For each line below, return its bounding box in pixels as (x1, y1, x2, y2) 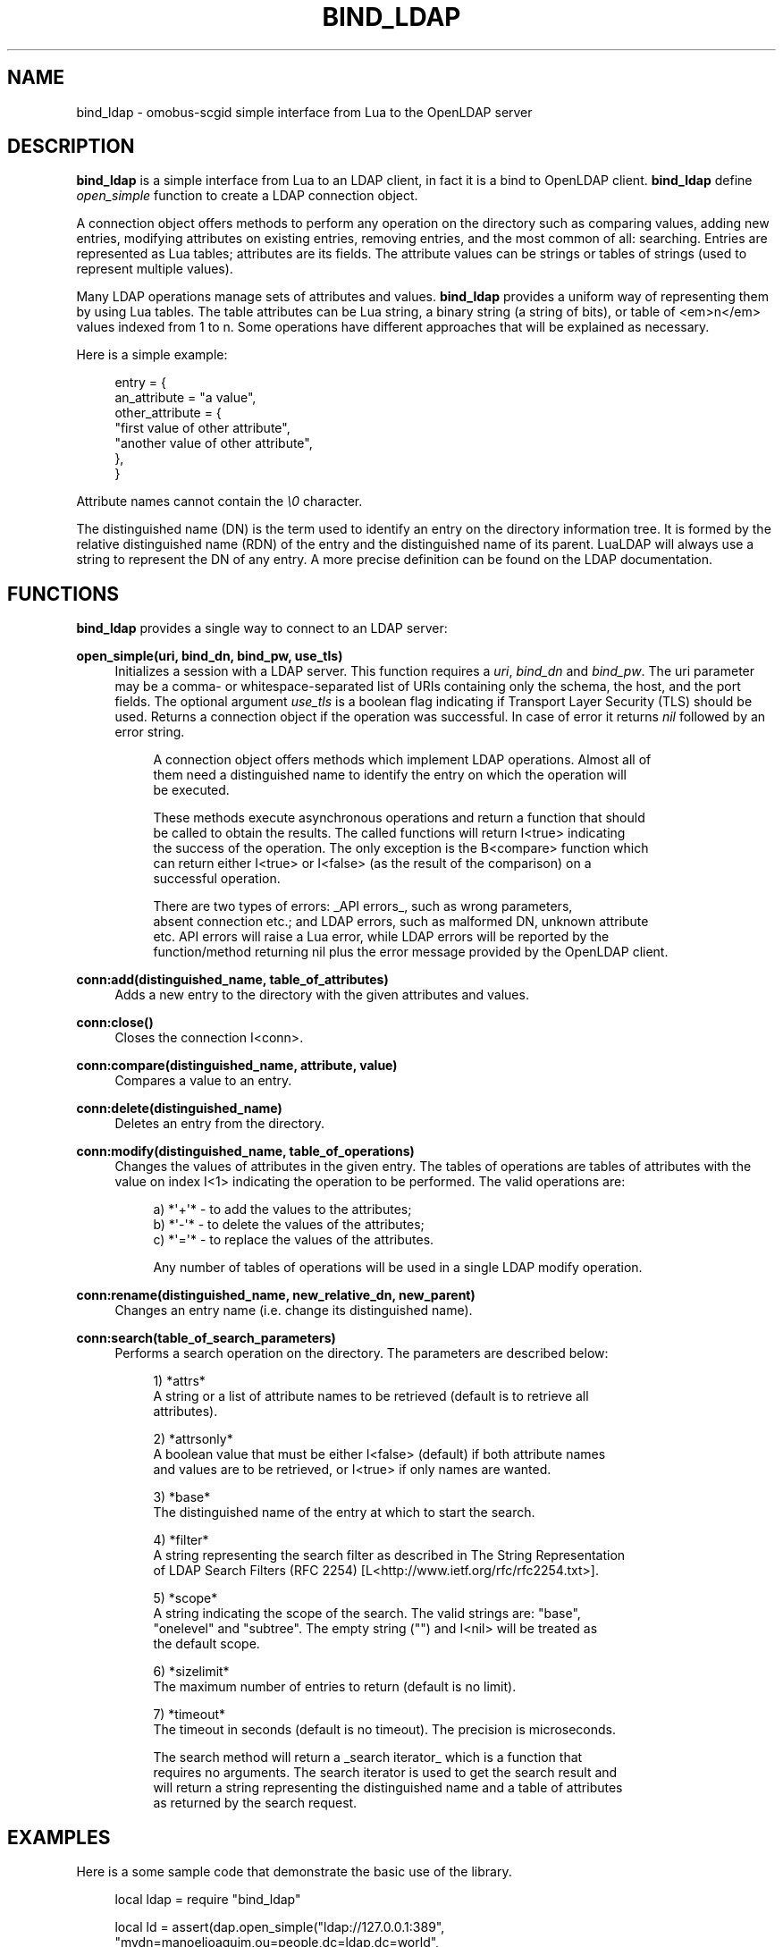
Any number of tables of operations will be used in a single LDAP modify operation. (153, 1260, 643, 1276)
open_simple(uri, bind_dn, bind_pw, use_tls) (76, 648, 343, 664)
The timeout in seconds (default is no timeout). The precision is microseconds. (153, 1722, 617, 1738)
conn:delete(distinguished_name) (76, 1100, 282, 1117)
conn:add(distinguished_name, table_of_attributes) (76, 972, 389, 988)
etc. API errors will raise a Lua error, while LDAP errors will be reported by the (153, 929, 610, 945)
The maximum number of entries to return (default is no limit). (153, 1679, 517, 1695)
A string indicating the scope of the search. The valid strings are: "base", (153, 1606, 581, 1622)
